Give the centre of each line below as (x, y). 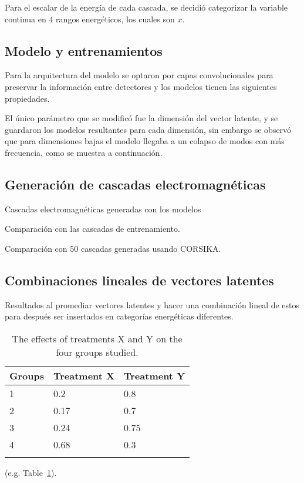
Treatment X (84, 375)
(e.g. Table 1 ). (31, 472)
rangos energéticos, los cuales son (115, 19)
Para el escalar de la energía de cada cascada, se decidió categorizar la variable (146, 7)
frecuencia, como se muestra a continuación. (84, 152)
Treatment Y (155, 375)
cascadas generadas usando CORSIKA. (151, 248)
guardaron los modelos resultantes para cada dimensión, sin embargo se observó (148, 129)
